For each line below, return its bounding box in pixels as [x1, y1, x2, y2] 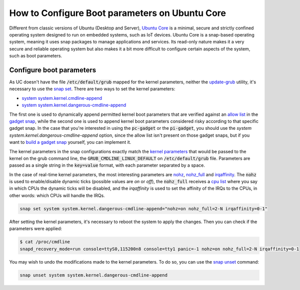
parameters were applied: [9, 226, 62, 232]
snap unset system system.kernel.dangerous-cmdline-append [19, 272, 167, 278]
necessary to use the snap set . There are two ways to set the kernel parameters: [9, 86, 175, 92]
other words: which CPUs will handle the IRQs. [9, 192, 105, 198]
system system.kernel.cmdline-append [21, 95, 102, 101]
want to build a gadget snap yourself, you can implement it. [9, 139, 131, 145]
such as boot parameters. [9, 53, 62, 59]
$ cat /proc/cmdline [19, 239, 70, 245]
